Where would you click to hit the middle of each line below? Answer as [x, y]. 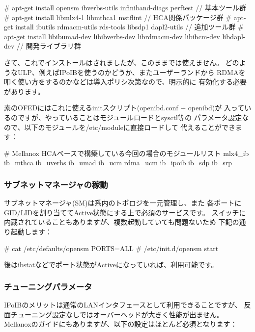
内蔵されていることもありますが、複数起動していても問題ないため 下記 [118, 222]
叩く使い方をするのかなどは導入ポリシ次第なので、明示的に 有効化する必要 [126, 82]
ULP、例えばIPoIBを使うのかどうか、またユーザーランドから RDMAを [131, 72]
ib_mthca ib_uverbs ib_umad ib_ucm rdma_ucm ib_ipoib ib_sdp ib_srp [118, 163]
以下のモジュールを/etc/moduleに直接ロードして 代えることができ [130, 127]
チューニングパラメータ [48, 286]
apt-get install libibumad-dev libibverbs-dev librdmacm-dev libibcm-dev [112, 36]
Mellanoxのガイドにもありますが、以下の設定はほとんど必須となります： [121, 324]
